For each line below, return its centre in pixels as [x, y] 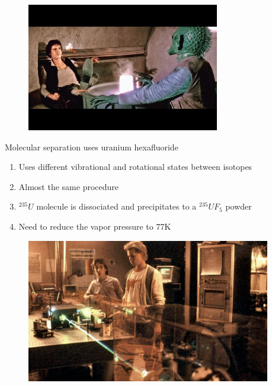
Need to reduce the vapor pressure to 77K [95, 226]
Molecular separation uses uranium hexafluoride [92, 147]
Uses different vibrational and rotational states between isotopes [135, 167]
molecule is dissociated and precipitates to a [116, 206]
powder [239, 206]
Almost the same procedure [69, 186]
